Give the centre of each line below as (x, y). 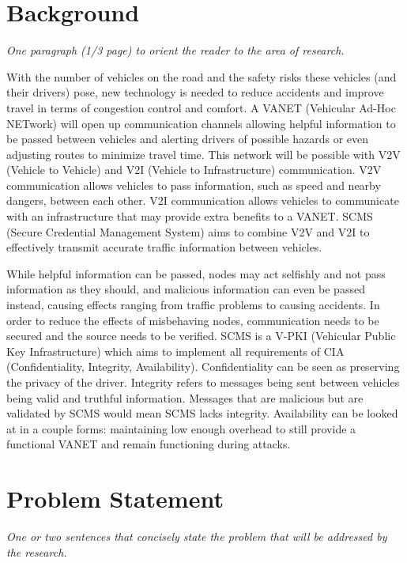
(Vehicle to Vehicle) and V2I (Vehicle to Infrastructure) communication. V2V (194, 170)
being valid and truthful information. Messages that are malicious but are (185, 397)
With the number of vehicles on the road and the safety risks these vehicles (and (202, 76)
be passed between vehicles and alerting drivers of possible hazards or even (188, 139)
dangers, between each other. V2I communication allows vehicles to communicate (203, 200)
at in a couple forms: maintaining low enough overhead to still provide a (181, 428)
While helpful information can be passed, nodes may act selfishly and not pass (196, 273)
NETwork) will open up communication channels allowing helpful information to (201, 123)
